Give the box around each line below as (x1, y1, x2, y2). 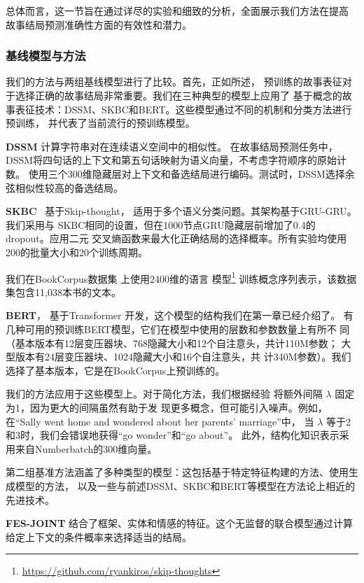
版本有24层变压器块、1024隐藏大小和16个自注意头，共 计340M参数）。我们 (15, 349, 351, 364)
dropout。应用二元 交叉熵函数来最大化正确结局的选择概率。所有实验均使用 (6, 231, 347, 246)
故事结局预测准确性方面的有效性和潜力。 (6, 17, 192, 31)
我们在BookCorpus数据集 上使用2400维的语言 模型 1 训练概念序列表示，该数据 (6, 269, 357, 286)
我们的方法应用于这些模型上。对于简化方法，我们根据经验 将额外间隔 (6, 386, 323, 401)
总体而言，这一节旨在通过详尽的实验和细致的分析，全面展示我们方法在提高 (6, 3, 349, 17)
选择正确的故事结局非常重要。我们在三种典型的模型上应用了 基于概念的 (15, 88, 342, 102)
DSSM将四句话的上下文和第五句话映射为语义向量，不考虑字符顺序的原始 (6, 153, 337, 167)
